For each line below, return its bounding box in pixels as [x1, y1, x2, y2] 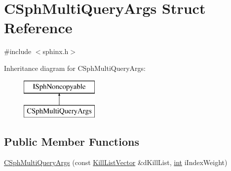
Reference [4, 17, 73, 38]
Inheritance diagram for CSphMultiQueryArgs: [4, 62, 146, 73]
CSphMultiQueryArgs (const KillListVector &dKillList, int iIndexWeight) [4, 157, 228, 167]
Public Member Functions [4, 134, 139, 149]
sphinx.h [42, 46, 69, 57]
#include [4, 46, 32, 57]
